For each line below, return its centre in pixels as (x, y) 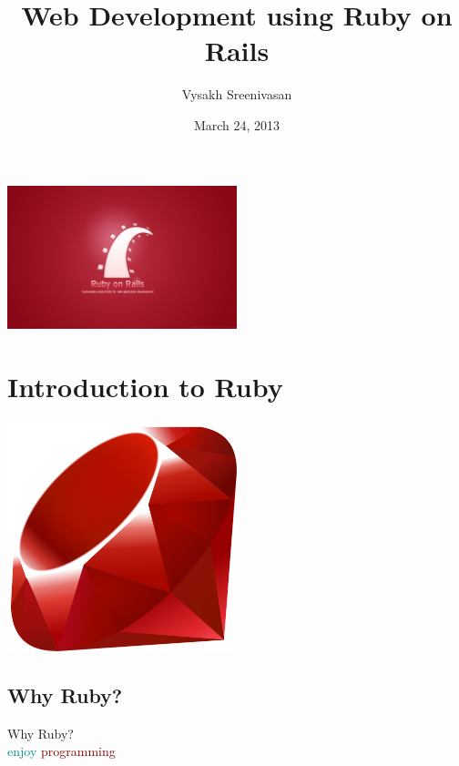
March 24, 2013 (237, 124)
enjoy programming (61, 751)
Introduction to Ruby (145, 386)
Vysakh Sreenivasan (237, 94)
